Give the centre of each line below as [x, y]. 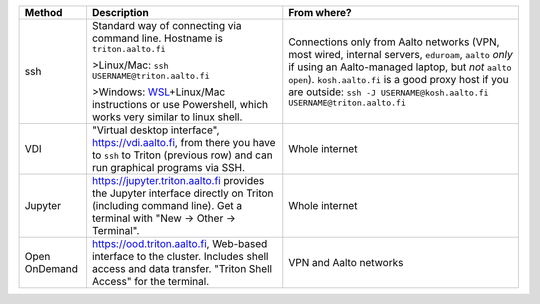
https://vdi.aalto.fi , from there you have [183, 142]
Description [120, 12]
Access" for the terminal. [150, 281]
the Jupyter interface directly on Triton [182, 193]
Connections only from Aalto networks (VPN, [394, 42]
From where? [320, 12]
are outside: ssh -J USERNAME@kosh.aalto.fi [388, 92]
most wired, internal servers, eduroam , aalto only [401, 54]
